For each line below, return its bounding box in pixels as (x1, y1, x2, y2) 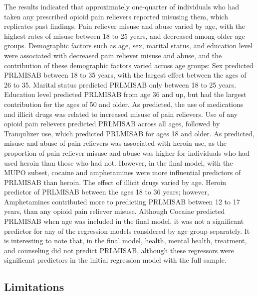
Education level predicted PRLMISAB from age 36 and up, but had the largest (4, 89, 247, 99)
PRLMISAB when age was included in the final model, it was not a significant (4, 216, 244, 226)
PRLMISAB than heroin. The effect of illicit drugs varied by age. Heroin (4, 177, 227, 187)
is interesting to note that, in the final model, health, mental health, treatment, (4, 235, 247, 246)
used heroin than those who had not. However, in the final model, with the (4, 157, 233, 168)
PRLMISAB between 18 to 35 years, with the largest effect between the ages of (4, 70, 247, 80)
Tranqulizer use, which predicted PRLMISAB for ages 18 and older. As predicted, (4, 128, 255, 138)
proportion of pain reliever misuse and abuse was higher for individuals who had (4, 147, 250, 158)
